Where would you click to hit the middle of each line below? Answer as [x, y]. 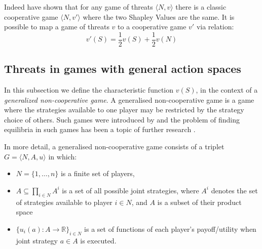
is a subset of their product [199, 202]
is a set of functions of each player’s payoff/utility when [170, 229]
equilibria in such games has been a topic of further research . [100, 129]
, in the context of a [227, 90]
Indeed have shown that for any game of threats [79, 7]
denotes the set [234, 190]
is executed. [98, 240]
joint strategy [37, 240]
